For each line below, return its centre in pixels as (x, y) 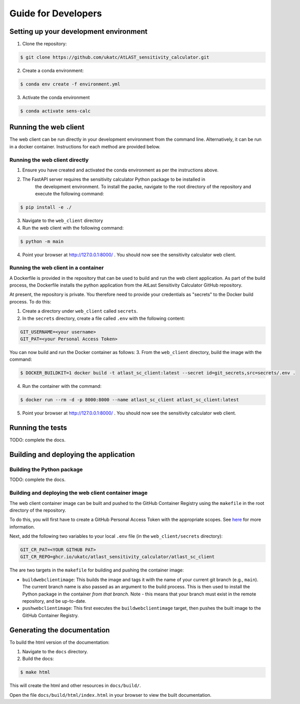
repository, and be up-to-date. (54, 601)
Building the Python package (46, 469)
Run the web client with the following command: (73, 228)
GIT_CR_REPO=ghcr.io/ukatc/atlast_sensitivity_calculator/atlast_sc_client (117, 557)
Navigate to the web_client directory (63, 221)
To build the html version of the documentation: (59, 642)
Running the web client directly (49, 160)
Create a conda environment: (53, 71)
